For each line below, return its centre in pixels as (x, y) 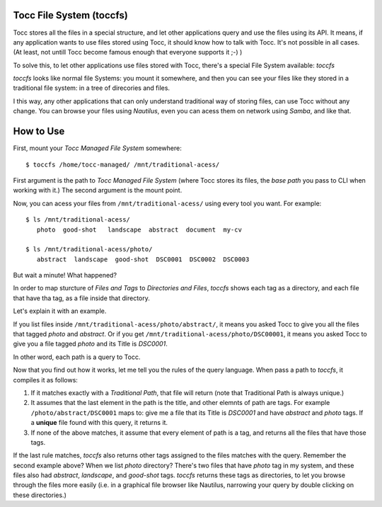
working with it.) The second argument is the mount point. (98, 190)
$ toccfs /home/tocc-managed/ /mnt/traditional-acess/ (123, 164)
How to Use (39, 131)
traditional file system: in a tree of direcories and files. (91, 88)
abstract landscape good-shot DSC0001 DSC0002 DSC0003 (143, 259)
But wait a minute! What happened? (65, 275)
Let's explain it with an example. (60, 311)
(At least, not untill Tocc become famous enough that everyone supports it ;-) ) (128, 52)
